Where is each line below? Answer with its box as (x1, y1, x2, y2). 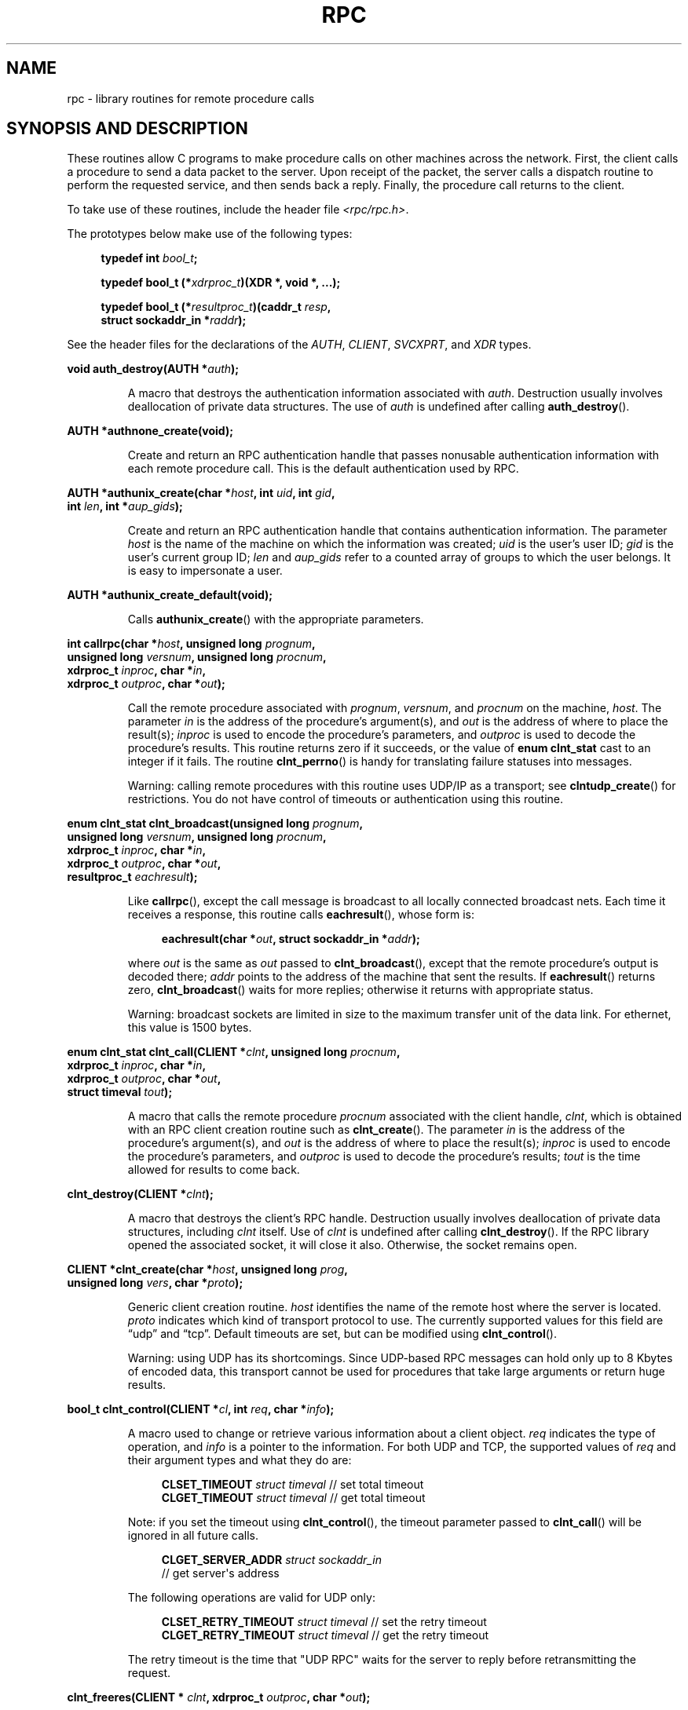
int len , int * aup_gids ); (67, 499, 183, 513)
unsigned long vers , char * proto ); (67, 1276, 243, 1290)
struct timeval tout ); (67, 1085, 173, 1099)
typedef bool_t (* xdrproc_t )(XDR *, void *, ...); (101, 276, 341, 290)
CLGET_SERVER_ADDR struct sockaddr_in (161, 1553, 382, 1567)
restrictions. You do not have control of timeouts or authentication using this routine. (127, 792, 564, 806)
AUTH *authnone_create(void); (67, 424, 233, 438)
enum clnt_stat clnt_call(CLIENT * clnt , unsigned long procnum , (67, 1045, 401, 1059)
